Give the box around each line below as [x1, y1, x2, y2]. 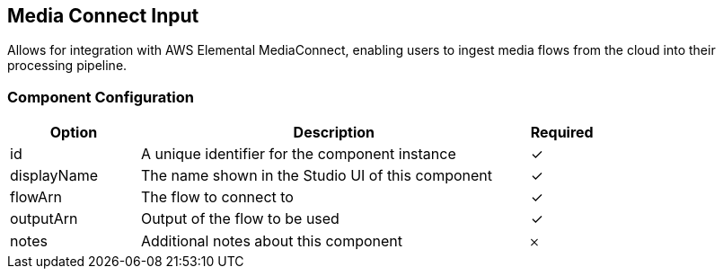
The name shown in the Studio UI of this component [140, 166, 492, 185]
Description [293, 123, 375, 142]
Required [530, 123, 594, 142]
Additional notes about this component [140, 232, 403, 251]
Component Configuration [7, 87, 194, 106]
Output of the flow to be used [140, 209, 339, 228]
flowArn [10, 188, 62, 207]
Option [49, 123, 98, 142]
